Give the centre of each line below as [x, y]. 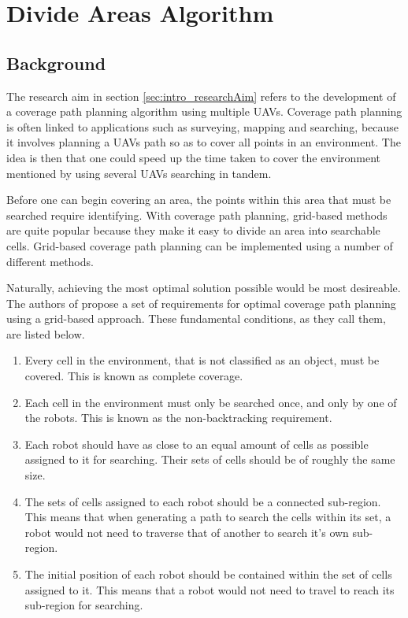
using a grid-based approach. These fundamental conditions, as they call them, [196, 318]
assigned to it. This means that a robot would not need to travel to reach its [210, 589]
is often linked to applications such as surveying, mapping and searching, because [203, 126]
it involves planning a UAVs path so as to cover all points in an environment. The [204, 142]
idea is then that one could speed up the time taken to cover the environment [194, 157]
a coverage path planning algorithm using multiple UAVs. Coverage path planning [204, 111]
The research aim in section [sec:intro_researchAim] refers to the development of [201, 96]
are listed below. [46, 333]
